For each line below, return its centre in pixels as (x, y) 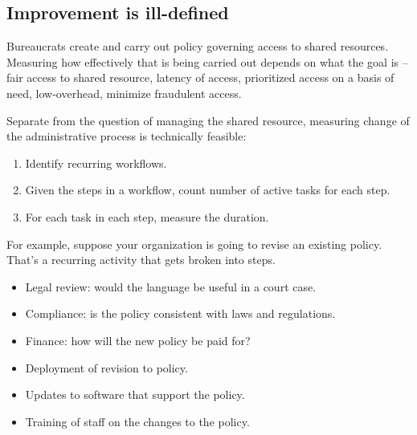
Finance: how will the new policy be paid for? (138, 340)
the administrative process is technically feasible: (127, 136)
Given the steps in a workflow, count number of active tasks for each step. (208, 190)
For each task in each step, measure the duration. (147, 216)
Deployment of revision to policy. (106, 367)
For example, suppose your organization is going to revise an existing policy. (194, 244)
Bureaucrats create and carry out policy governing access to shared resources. (198, 46)
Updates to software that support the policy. (135, 394)
